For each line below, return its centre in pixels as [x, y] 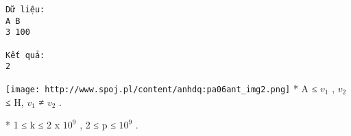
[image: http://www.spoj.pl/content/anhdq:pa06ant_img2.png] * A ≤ [161, 88]
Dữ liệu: [25, 10]
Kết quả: [25, 55]
